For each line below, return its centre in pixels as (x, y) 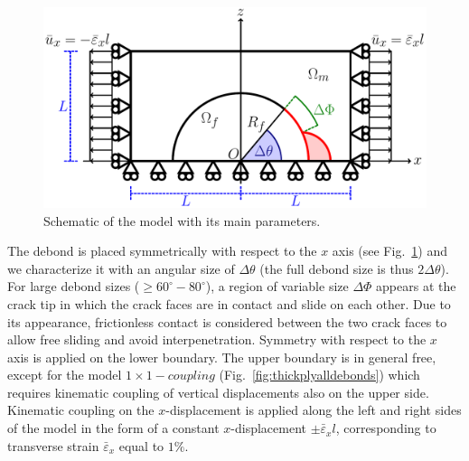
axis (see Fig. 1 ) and (389, 251)
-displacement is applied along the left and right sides (314, 410)
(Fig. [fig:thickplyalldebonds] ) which (319, 375)
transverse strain (53, 445)
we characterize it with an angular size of (121, 268)
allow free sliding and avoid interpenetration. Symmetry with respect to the (217, 339)
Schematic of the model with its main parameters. (182, 220)
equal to (141, 445)
